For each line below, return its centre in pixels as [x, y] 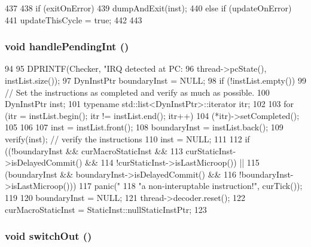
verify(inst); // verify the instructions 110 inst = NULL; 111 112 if [127, 138]
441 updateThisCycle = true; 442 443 [74, 19]
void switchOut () [48, 236]
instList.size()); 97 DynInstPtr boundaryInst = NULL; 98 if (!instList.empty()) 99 [155, 80]
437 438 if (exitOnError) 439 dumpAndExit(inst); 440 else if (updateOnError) [148, 8]
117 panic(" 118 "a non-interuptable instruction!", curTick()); [191, 186]
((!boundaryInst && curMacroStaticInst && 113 [94, 150]
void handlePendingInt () [67, 46]
